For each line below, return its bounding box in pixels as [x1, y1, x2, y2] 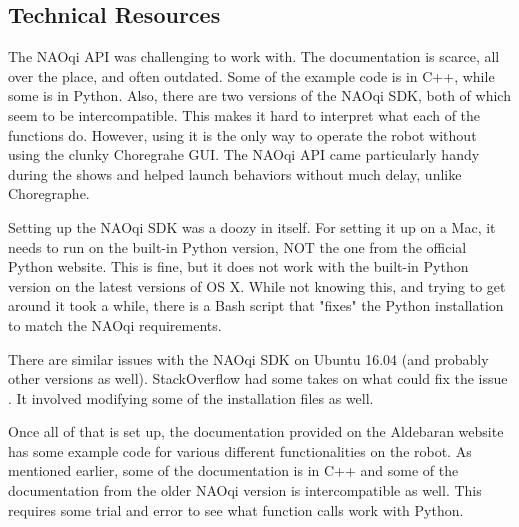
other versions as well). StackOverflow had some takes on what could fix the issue [8, 368, 508, 389]
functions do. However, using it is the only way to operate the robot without [8, 124, 477, 145]
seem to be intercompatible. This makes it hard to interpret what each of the [8, 104, 481, 125]
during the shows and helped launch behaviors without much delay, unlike [8, 163, 462, 184]
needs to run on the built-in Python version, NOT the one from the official [8, 236, 467, 257]
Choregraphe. [8, 183, 90, 204]
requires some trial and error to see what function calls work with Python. [8, 499, 464, 520]
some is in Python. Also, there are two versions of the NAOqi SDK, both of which [8, 85, 511, 106]
